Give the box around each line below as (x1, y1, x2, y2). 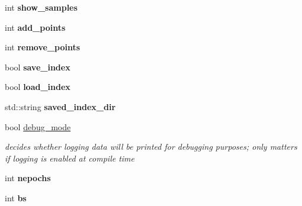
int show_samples (5, 1, 78, 13)
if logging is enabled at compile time (5, 152, 135, 164)
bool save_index (5, 60, 70, 73)
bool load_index (5, 81, 70, 93)
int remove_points (5, 41, 81, 53)
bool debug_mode (5, 120, 71, 133)
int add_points (5, 21, 66, 33)
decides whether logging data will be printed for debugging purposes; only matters (5, 140, 297, 153)
